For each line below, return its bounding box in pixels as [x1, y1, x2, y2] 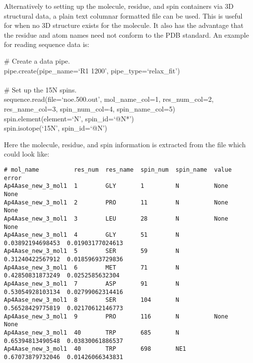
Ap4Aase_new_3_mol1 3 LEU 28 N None [4, 215, 229, 222]
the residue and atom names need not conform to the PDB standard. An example [4, 29, 249, 40]
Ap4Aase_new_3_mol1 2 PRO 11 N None [4, 199, 229, 206]
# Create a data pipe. [4, 55, 70, 66]
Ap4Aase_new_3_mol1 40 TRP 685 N [4, 329, 179, 337]
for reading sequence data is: [4, 39, 90, 49]
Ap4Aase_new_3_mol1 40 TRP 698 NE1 [4, 345, 186, 353]
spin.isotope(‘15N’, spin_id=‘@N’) [4, 123, 108, 133]
